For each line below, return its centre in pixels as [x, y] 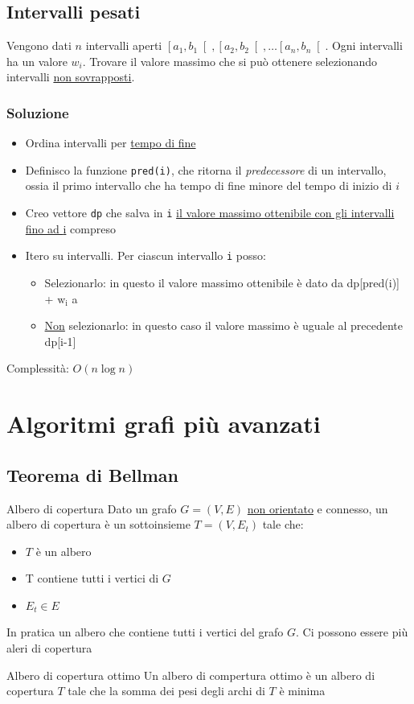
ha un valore [37, 61]
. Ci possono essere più [352, 632]
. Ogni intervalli [364, 45]
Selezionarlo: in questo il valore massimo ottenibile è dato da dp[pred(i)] [222, 282]
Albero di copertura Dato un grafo [92, 508]
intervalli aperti [124, 45]
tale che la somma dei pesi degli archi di [166, 691]
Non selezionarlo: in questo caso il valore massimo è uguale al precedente [223, 325]
